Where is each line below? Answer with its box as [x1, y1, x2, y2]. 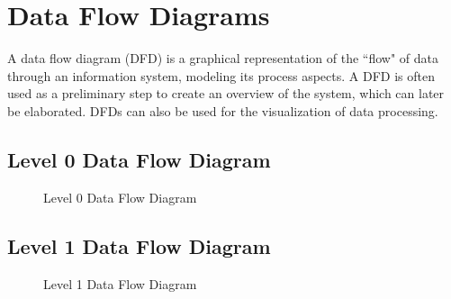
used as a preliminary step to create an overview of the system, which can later [7, 84, 445, 103]
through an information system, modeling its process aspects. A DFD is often [7, 66, 435, 85]
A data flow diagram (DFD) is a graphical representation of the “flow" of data [7, 49, 439, 68]
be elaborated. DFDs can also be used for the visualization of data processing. [7, 101, 438, 120]
